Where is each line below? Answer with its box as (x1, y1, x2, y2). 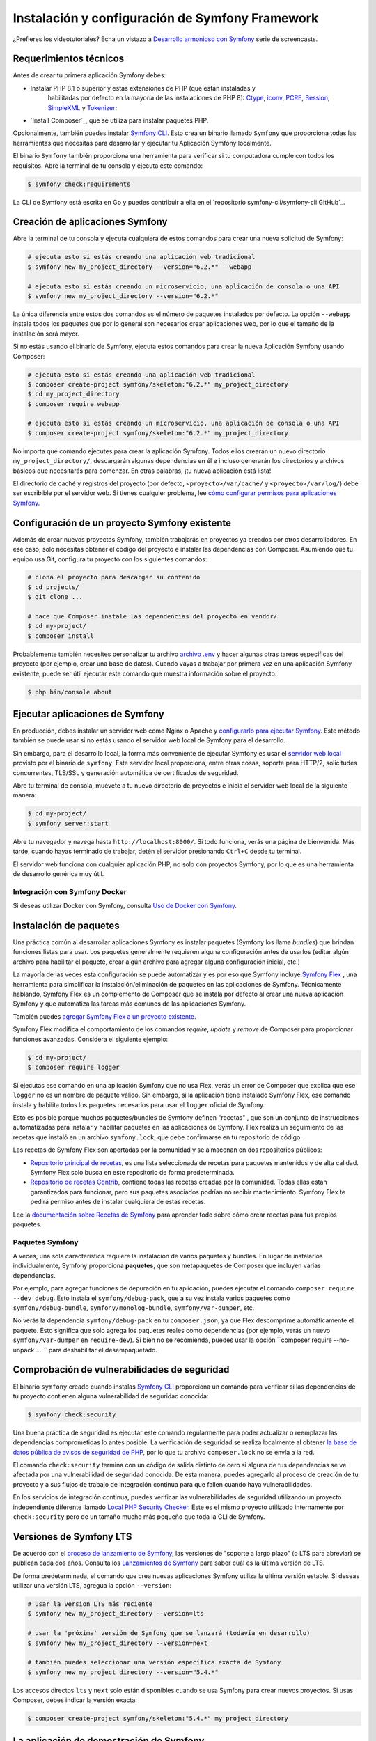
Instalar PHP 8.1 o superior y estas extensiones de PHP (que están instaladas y (30, 84, 256, 92)
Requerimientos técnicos (13, 53, 125, 65)
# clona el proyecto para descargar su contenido (27, 573, 201, 581)
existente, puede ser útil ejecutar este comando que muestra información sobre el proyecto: (13, 669, 277, 678)
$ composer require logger (27, 1063, 120, 1071)
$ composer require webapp (27, 400, 120, 407)
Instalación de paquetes (13, 919, 120, 931)
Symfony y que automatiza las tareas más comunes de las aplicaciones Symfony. (13, 999, 246, 1008)
